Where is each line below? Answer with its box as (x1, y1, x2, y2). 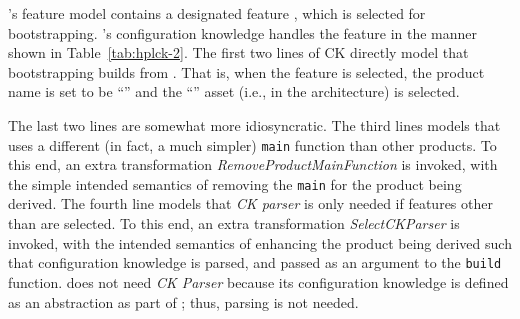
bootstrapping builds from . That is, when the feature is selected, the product (8, 61, 485, 82)
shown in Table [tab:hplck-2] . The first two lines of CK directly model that (8, 42, 469, 63)
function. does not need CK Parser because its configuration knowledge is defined (8, 271, 509, 292)
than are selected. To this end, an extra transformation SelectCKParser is (8, 213, 460, 234)
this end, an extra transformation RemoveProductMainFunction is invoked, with (8, 154, 498, 175)
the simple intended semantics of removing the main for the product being (8, 173, 462, 194)
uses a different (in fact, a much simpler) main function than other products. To (8, 134, 497, 155)
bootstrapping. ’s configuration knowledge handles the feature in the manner (8, 22, 478, 43)
